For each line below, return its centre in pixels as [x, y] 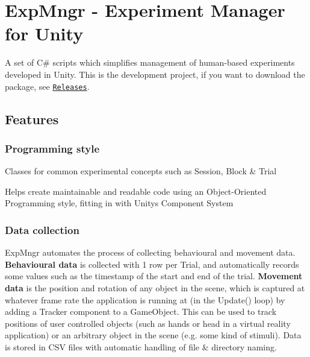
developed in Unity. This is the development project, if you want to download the [155, 74]
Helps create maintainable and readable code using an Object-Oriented [136, 191]
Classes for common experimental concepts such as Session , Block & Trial [141, 171]
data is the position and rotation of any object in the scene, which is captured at [155, 287]
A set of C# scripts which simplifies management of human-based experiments [150, 62]
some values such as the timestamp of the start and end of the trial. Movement [154, 276]
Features [32, 118]
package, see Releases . [47, 86]
